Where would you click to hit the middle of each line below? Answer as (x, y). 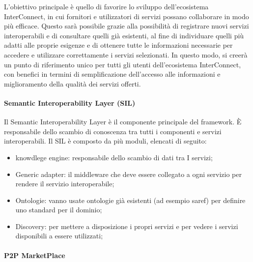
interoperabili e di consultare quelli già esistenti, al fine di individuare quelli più (124, 35)
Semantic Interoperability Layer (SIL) (70, 102)
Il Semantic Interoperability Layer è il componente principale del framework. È (123, 122)
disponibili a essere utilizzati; (59, 236)
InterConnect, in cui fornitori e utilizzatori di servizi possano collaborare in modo (126, 16)
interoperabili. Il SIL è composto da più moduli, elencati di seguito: (105, 141)
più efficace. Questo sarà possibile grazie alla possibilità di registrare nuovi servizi (126, 26)
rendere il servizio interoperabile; (65, 184)
